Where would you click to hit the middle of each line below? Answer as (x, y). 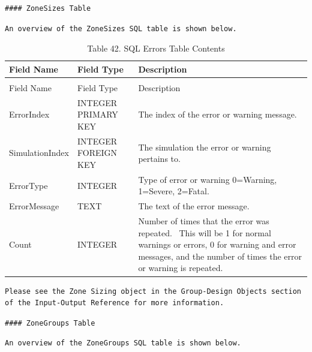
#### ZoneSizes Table (48, 8)
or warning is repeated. (181, 268)
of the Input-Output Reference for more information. (115, 303)
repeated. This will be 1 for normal (205, 232)
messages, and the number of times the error (220, 256)
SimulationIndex (39, 153)
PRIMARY (97, 114)
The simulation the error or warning (205, 147)
